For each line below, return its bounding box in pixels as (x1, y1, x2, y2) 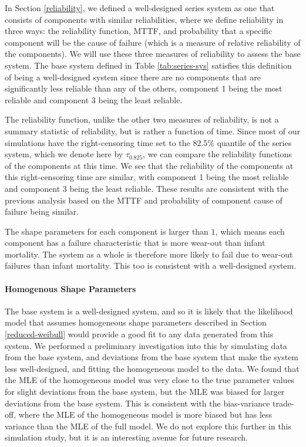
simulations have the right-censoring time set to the (5, 136, 190, 148)
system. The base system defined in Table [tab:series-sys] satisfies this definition (5, 59, 292, 71)
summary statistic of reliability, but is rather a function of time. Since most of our (5, 124, 301, 137)
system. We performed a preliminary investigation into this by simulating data (5, 339, 287, 351)
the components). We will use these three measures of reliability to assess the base (5, 48, 301, 60)
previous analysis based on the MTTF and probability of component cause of (5, 194, 283, 206)
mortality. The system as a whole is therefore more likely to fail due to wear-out (5, 248, 293, 260)
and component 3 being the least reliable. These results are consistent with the (5, 182, 288, 194)
